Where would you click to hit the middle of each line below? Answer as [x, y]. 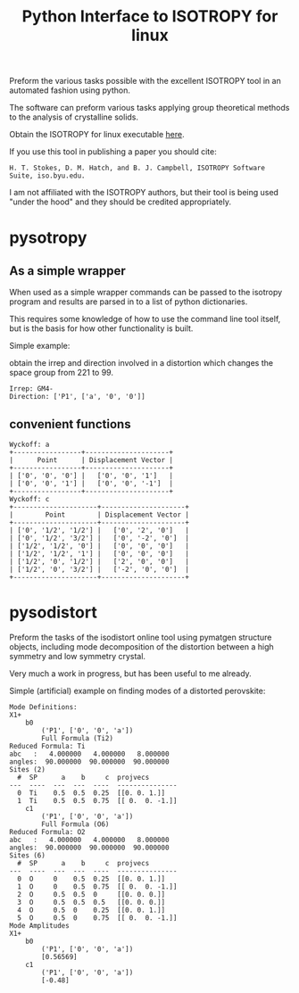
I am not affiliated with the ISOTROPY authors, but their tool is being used [144, 193]
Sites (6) [28, 855]
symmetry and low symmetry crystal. [77, 656]
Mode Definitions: [43, 707]
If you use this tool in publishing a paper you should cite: [113, 152]
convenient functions [70, 424]
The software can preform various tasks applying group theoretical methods [149, 108]
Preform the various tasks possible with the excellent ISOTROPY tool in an [145, 81]
